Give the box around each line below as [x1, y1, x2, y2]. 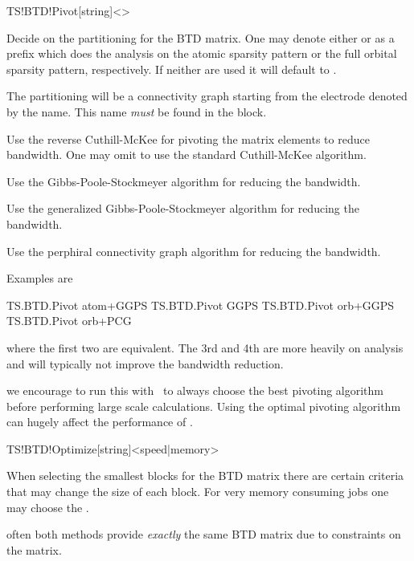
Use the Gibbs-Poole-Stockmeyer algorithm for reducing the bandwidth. [6, 173, 361, 189]
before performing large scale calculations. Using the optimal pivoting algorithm [6, 397, 401, 414]
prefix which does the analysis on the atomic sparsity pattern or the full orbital [6, 45, 397, 62]
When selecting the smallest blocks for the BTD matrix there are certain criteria [6, 467, 404, 484]
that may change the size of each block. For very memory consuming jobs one [6, 483, 389, 500]
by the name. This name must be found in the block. [6, 103, 267, 120]
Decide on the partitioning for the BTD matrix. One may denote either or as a [6, 29, 395, 46]
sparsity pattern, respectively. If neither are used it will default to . [6, 60, 337, 77]
